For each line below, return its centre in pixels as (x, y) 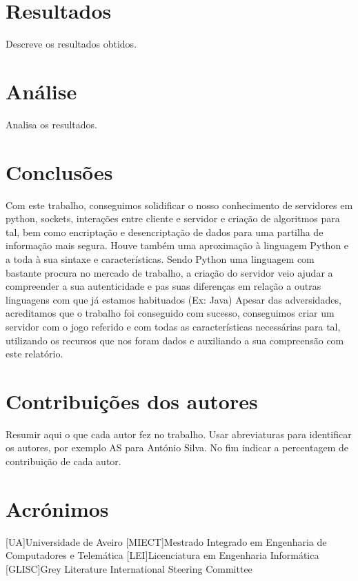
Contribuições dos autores (132, 401)
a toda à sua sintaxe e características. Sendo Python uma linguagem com (160, 258)
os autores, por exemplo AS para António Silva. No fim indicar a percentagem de (177, 447)
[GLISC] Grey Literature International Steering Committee (129, 568)
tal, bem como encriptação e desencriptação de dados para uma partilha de (165, 232)
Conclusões (59, 171)
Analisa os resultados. (51, 124)
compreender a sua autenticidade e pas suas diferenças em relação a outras (163, 286)
